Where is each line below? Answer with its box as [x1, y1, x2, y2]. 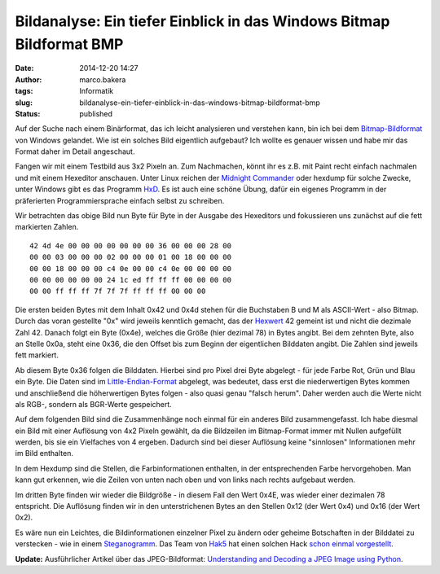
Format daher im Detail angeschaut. [15, 147, 135, 156]
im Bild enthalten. [15, 449, 73, 458]
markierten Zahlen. [15, 222, 79, 232]
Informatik [79, 86, 114, 96]
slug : [15, 98, 33, 107]
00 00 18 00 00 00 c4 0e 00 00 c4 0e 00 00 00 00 [29, 264, 232, 273]
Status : [15, 108, 41, 118]
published [79, 108, 113, 118]
